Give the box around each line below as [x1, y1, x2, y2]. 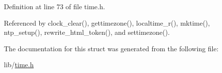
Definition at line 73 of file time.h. [4, 1, 105, 11]
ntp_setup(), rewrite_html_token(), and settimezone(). [4, 27, 170, 37]
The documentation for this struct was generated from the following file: [4, 43, 219, 53]
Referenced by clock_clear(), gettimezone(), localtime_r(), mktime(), [4, 17, 210, 28]
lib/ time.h [4, 59, 34, 70]
